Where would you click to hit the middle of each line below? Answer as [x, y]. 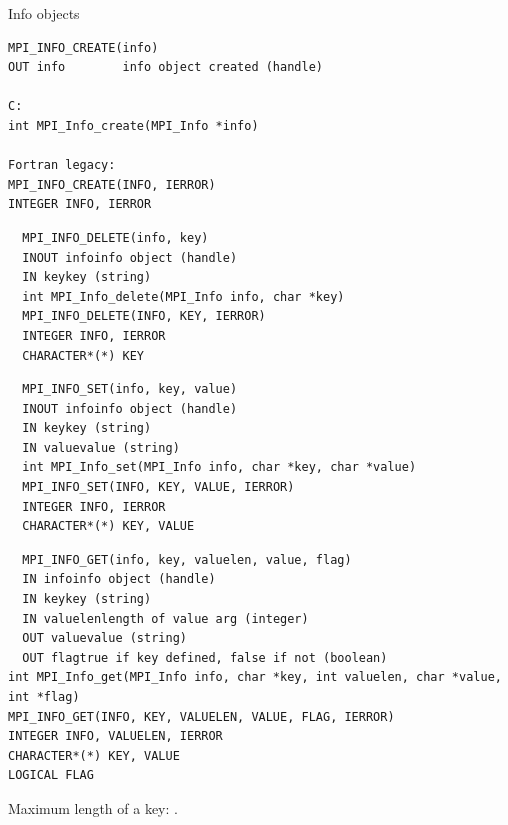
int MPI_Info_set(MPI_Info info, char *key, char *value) [219, 467]
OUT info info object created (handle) [165, 67]
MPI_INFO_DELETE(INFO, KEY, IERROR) [144, 316]
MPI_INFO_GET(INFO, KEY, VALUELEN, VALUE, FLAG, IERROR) [201, 716]
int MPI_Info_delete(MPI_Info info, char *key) [183, 296]
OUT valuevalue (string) [104, 638]
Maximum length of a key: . [93, 807]
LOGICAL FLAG [51, 775]
